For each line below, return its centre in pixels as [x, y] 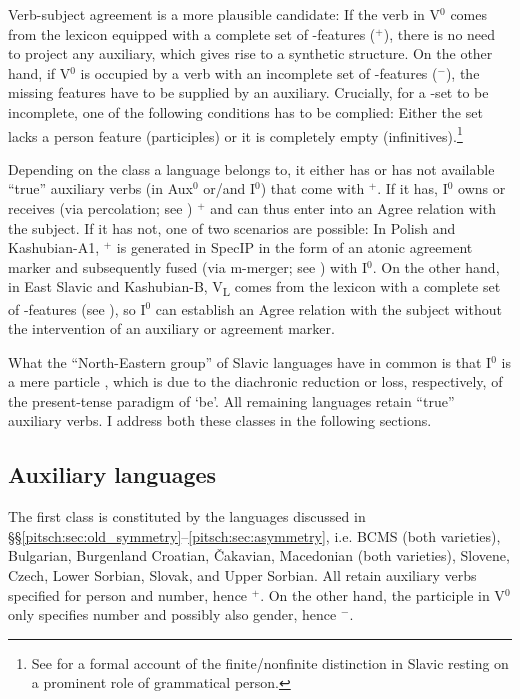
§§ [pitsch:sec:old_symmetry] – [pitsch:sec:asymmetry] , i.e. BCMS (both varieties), [254, 535]
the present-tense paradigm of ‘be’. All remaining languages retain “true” [231, 400]
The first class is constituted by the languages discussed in [187, 516]
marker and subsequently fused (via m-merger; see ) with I [187, 266]
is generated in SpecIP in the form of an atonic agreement [294, 247]
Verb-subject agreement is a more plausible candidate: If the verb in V [224, 14]
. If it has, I [412, 188]
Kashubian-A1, [54, 247]
